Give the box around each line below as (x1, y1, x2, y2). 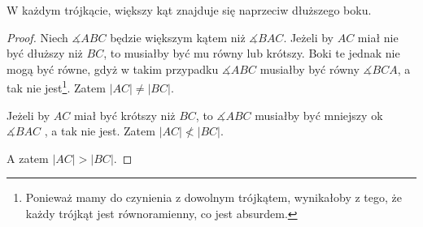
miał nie (357, 28, 399, 45)
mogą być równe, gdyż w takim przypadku (7, 60, 219, 77)
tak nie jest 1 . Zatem (7, 77, 106, 96)
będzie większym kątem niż (110, 28, 246, 45)
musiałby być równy (259, 60, 360, 77)
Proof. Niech (7, 28, 68, 45)
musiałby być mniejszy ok (255, 106, 383, 123)
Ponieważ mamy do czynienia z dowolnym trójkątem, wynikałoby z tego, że (25, 189, 403, 206)
